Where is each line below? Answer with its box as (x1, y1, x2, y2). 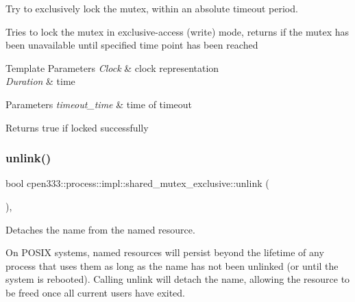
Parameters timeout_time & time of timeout (5, 97, 193, 111)
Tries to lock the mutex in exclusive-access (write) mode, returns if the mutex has (5, 24, 350, 38)
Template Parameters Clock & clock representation (5, 60, 219, 75)
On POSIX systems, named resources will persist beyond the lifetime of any (5, 245, 324, 260)
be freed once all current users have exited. (5, 285, 186, 299)
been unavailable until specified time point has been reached (5, 38, 258, 52)
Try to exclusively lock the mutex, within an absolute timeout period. (5, 1, 298, 15)
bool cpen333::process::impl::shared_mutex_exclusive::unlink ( (5, 176, 269, 190)
